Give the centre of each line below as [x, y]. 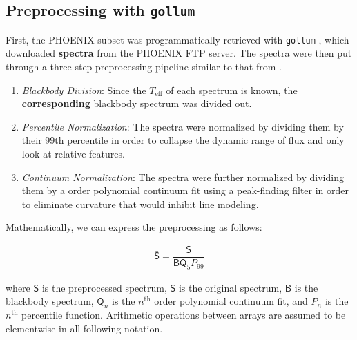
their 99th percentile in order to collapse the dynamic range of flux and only [183, 140]
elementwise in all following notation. [84, 328]
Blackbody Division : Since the [84, 89]
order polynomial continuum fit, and [231, 301]
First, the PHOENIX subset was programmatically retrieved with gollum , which [177, 39]
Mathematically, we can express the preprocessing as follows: [134, 227]
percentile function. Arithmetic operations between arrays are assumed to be [184, 315]
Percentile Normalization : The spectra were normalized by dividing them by [183, 126]
